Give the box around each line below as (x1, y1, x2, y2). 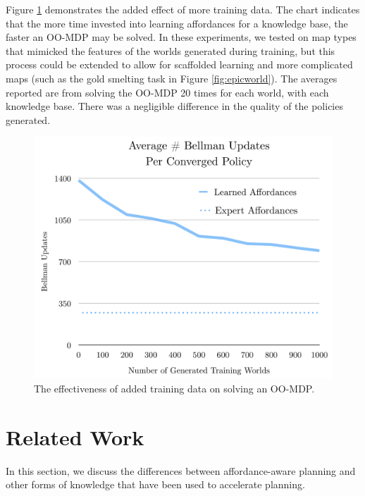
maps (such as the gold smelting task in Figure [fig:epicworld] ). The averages (6, 70, 338, 85)
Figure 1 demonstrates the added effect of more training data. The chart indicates (6, 2, 360, 16)
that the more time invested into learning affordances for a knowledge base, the (6, 15, 348, 30)
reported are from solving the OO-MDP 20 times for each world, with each (6, 85, 329, 99)
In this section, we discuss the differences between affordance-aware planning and (6, 463, 356, 478)
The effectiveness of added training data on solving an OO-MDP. (34, 380, 315, 395)
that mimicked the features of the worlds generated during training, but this (6, 43, 335, 58)
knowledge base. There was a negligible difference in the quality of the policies (6, 99, 343, 113)
